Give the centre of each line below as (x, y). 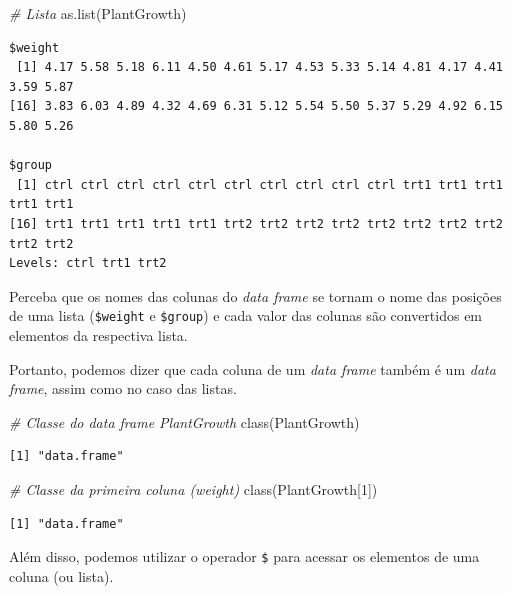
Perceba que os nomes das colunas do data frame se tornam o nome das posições (255, 295)
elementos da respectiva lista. (98, 334)
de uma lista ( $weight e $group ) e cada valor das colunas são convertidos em (246, 315)
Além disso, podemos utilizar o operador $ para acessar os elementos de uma (244, 556)
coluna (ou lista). (61, 575)
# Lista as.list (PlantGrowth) (98, 13)
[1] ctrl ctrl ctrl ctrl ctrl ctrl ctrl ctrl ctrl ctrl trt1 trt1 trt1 (259, 184)
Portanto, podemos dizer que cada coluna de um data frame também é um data (252, 368)
